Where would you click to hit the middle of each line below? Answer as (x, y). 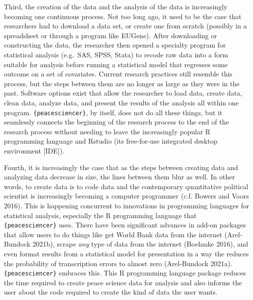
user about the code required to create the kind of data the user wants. (111, 292)
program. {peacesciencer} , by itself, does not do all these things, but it (113, 112)
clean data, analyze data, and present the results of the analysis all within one (121, 102)
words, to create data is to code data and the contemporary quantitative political (126, 186)
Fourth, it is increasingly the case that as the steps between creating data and (121, 167)
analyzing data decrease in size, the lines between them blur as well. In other (119, 177)
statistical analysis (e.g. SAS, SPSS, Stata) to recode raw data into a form (116, 54)
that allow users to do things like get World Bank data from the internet (113, 234)
